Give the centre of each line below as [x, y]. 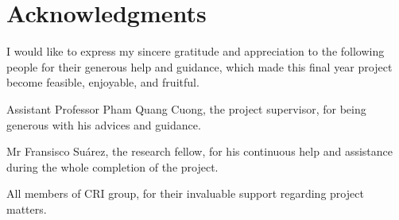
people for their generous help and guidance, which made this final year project [199, 66]
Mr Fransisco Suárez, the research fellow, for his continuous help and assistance [199, 151]
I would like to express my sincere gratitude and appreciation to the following [196, 51]
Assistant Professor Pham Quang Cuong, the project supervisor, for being [186, 108]
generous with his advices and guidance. [104, 124]
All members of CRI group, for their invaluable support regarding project [185, 193]
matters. [27, 208]
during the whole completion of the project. [112, 166]
